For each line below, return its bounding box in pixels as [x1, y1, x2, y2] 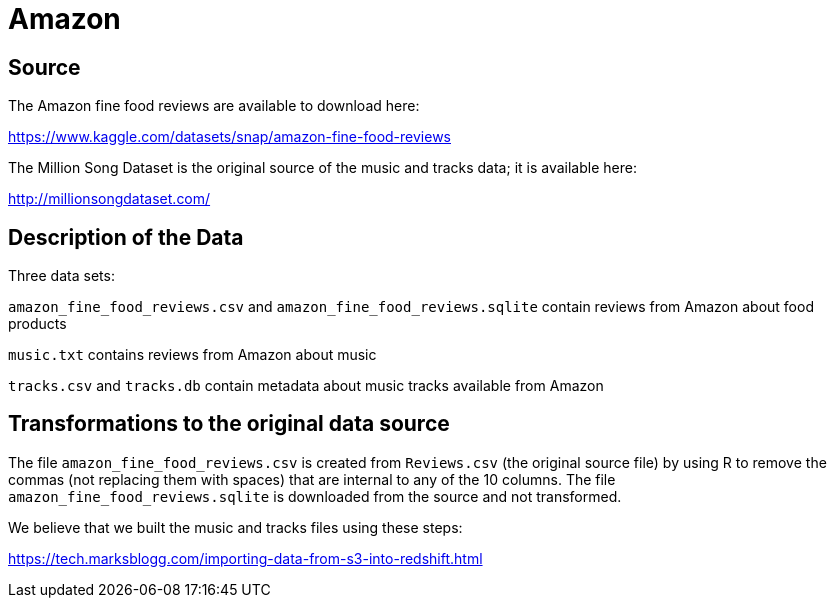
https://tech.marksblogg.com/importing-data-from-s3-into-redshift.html [8, 549, 483, 567]
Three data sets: [8, 267, 115, 285]
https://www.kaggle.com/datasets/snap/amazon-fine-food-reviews [8, 128, 451, 146]
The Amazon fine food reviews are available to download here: [8, 97, 420, 115]
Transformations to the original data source [8, 411, 450, 437]
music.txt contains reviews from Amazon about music [8, 346, 377, 364]
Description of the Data [8, 224, 244, 250]
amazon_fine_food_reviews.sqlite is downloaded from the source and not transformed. [8, 487, 622, 505]
